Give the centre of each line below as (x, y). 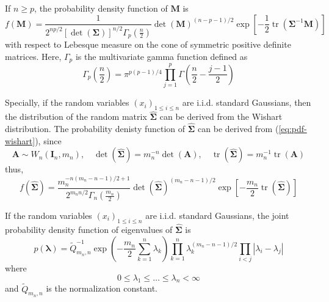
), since (48, 140)
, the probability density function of (101, 8)
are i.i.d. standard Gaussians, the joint (217, 215)
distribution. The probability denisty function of (95, 128)
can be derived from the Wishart (221, 116)
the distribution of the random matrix (76, 116)
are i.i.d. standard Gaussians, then (247, 102)
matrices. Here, (33, 56)
